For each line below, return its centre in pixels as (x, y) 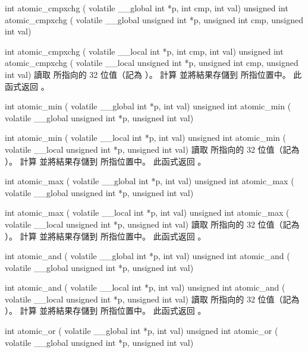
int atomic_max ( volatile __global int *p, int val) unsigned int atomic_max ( (150, 181)
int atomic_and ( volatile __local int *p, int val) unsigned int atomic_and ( (145, 287)
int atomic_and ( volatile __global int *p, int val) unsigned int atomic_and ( (147, 256)
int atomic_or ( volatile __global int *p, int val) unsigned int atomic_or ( (142, 331)
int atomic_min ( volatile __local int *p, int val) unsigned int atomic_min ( (145, 138)
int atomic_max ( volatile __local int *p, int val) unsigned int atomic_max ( (147, 212)
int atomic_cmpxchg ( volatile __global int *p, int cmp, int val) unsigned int (147, 8)
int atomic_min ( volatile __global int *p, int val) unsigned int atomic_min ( (148, 106)
